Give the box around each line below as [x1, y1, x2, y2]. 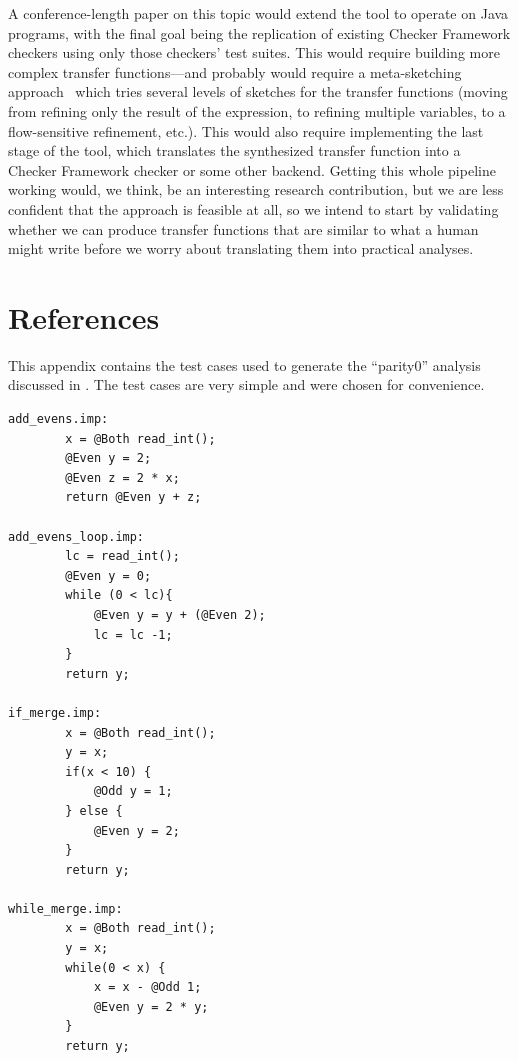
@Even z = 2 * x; [65, 470, 180, 485]
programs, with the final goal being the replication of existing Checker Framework [8, 22, 511, 43]
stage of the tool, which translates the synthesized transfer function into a [8, 140, 461, 161]
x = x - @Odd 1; [93, 980, 202, 995]
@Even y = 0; [65, 568, 152, 583]
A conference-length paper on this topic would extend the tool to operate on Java [8, 3, 509, 23]
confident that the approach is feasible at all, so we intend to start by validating [8, 198, 499, 219]
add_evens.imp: [8, 412, 109, 427]
